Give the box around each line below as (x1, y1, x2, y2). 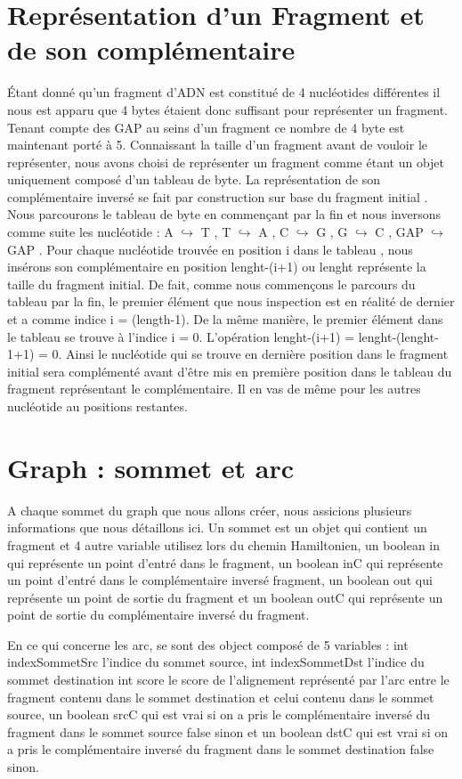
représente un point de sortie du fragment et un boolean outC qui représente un (7, 588, 443, 606)
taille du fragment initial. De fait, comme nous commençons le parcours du (7, 274, 416, 293)
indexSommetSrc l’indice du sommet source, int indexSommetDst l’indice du (7, 653, 425, 671)
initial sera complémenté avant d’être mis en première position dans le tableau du (7, 361, 452, 380)
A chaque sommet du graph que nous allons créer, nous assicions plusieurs (7, 500, 412, 519)
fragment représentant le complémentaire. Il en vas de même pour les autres (7, 379, 421, 398)
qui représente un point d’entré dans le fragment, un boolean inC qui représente (7, 553, 443, 572)
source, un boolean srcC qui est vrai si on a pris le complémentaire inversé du (7, 705, 431, 724)
